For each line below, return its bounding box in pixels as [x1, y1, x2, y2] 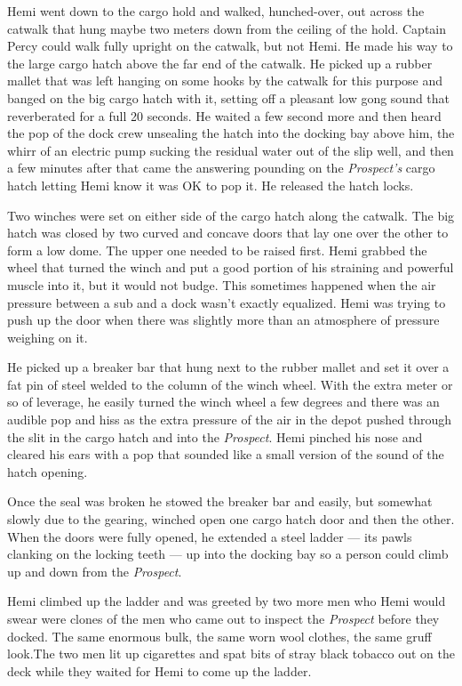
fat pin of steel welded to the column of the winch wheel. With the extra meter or [7, 375, 453, 393]
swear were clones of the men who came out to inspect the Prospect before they [7, 609, 440, 627]
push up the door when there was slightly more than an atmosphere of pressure [7, 311, 440, 329]
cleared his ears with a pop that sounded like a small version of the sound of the [7, 445, 444, 464]
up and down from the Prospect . [7, 561, 182, 580]
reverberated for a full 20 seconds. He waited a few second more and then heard [7, 106, 442, 125]
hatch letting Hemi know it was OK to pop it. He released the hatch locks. [7, 175, 414, 194]
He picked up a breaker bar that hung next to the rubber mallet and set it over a [7, 358, 450, 376]
